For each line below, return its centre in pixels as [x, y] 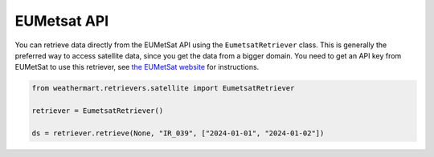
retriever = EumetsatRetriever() [98, 111]
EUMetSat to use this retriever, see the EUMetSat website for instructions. [137, 67]
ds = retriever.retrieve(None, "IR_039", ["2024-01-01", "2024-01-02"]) [178, 133]
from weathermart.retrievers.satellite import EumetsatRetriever [163, 89]
